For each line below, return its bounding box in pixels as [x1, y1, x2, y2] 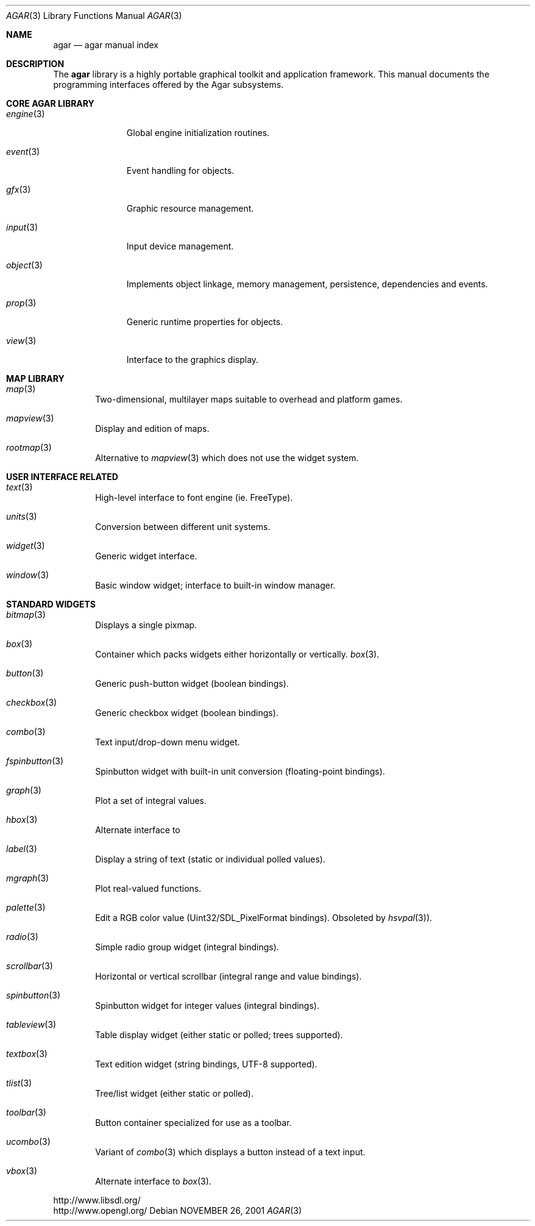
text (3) [6, 482, 33, 492]
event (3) [6, 146, 40, 157]
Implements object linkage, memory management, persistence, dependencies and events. [126, 279, 488, 289]
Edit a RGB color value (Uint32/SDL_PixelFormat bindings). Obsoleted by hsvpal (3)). [95, 912, 433, 923]
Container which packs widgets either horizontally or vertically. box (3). [95, 649, 380, 659]
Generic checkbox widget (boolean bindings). [95, 708, 278, 718]
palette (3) [6, 902, 46, 912]
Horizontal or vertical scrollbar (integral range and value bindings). [95, 971, 362, 981]
